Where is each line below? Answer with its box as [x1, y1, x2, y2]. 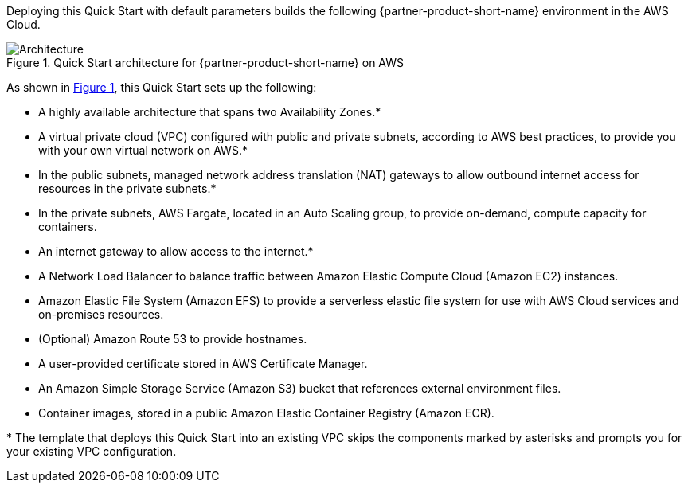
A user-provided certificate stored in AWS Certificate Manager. [38, 357, 368, 370]
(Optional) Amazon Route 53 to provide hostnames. [38, 332, 307, 346]
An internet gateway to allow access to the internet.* [38, 244, 314, 258]
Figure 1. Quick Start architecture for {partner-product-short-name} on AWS [6, 56, 405, 69]
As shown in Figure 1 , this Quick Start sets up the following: [6, 80, 317, 94]
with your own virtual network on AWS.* [38, 143, 248, 157]
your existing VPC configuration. [6, 444, 177, 458]
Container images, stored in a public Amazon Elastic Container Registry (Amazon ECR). [38, 406, 494, 420]
